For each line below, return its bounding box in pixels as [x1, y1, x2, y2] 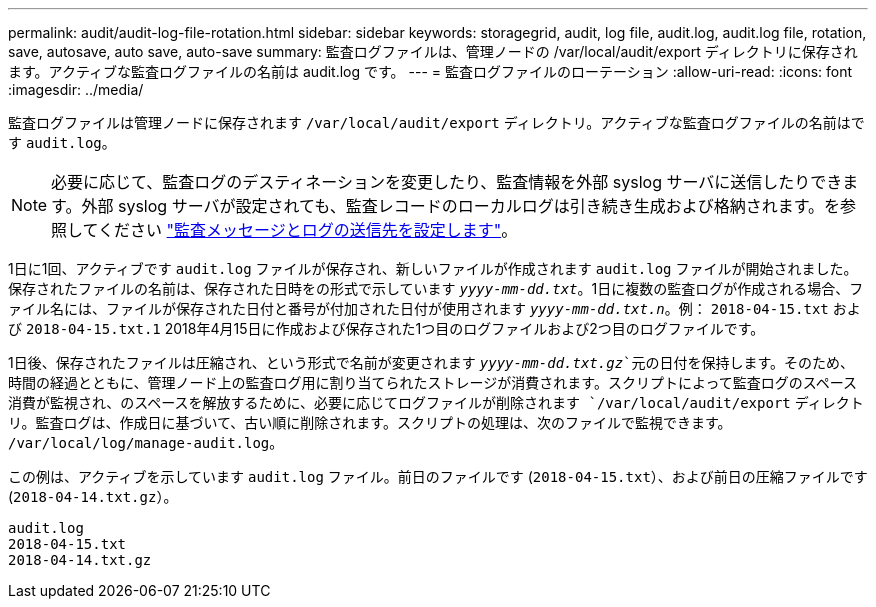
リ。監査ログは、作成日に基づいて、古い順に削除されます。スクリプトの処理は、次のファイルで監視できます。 [8, 414, 732, 431]
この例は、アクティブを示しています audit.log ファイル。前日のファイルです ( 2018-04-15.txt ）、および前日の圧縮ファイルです [8, 468, 868, 485]
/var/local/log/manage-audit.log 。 [8, 434, 284, 451]
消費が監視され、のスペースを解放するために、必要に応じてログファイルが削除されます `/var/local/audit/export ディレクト [8, 394, 864, 411]
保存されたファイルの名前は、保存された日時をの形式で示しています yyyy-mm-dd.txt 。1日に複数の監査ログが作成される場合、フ [8, 280, 864, 297]
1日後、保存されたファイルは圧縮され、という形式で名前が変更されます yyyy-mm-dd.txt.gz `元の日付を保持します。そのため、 [8, 354, 855, 371]
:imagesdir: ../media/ [8, 81, 144, 98]
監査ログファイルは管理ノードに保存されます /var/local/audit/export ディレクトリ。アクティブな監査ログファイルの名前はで [8, 114, 865, 131]
